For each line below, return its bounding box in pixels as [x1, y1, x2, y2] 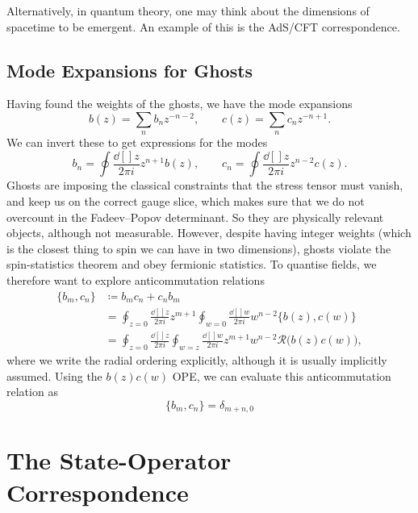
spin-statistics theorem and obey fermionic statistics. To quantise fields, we [6, 256, 377, 273]
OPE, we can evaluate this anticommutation [172, 367, 391, 384]
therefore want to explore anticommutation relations [6, 272, 265, 288]
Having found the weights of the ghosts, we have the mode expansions [6, 95, 353, 112]
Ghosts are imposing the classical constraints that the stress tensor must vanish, [6, 177, 403, 194]
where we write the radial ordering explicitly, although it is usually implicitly [6, 351, 387, 368]
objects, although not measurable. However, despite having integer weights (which [6, 224, 412, 241]
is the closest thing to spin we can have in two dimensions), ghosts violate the [6, 240, 391, 256]
